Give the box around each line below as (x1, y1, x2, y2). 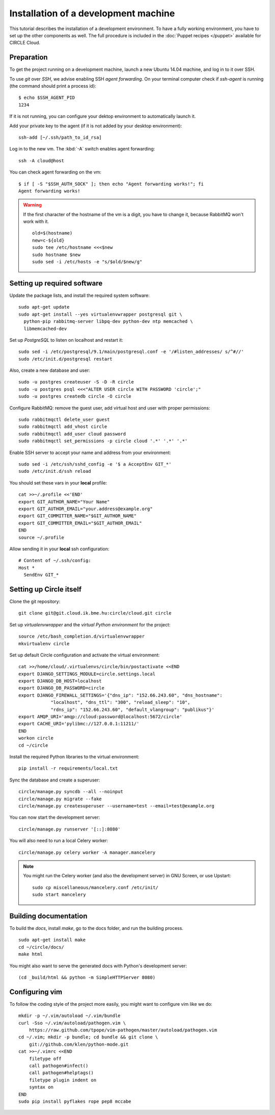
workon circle (18, 735, 53, 741)
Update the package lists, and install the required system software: (9, 292, 150, 298)
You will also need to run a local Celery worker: (9, 838, 108, 844)
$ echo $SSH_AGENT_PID (18, 95, 75, 100)
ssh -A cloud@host (18, 158, 65, 163)
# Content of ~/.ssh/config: (18, 557, 91, 564)
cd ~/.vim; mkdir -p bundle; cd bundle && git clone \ (18, 1034, 158, 1040)
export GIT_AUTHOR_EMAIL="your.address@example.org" (18, 505, 153, 512)
